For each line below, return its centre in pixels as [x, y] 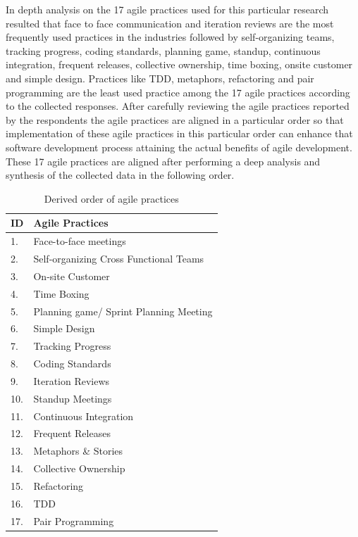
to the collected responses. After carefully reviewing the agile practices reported [178, 106]
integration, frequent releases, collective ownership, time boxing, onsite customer [179, 64]
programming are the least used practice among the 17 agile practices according [178, 92]
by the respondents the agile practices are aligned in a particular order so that [175, 119]
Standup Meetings [73, 398]
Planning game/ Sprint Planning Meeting [123, 311]
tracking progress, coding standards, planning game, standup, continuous [163, 50]
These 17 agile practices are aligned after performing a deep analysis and [163, 161]
